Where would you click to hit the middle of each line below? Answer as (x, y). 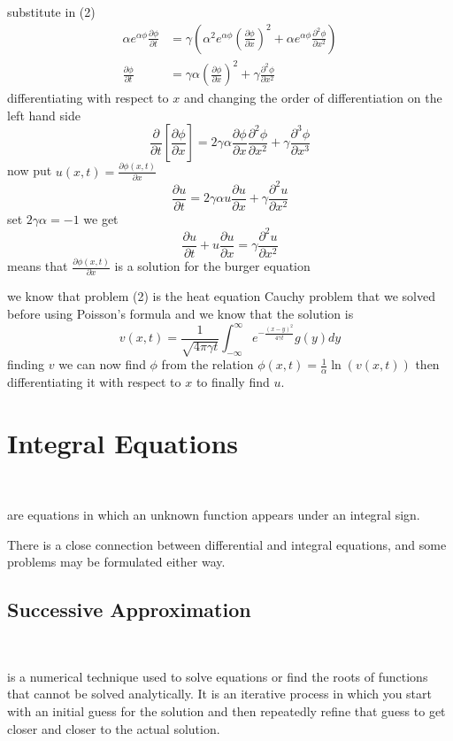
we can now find (102, 364)
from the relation (207, 364)
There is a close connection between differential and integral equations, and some (227, 544)
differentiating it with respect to (94, 381)
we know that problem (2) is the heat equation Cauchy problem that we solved (221, 296)
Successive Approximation (129, 610)
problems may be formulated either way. (116, 562)
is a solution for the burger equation (212, 266)
